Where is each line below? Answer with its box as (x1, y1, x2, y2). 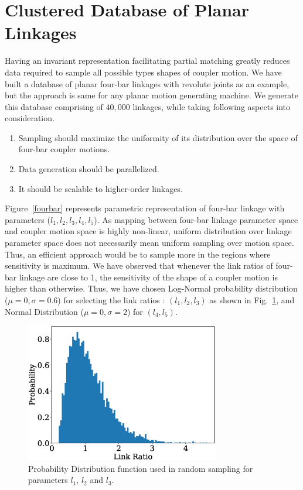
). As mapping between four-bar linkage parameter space (94, 213, 298, 225)
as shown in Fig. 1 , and (209, 294, 295, 306)
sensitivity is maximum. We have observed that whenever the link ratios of (5, 259, 273, 272)
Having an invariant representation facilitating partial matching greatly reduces (5, 54, 290, 67)
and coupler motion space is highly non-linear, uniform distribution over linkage (5, 225, 292, 237)
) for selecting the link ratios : (57, 294, 165, 306)
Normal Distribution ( (5, 305, 84, 317)
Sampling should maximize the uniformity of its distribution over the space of (18, 131, 298, 143)
